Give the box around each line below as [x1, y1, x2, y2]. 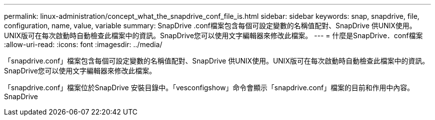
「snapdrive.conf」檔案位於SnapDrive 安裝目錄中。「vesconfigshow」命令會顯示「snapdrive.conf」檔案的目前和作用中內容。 [4, 83, 414, 92]
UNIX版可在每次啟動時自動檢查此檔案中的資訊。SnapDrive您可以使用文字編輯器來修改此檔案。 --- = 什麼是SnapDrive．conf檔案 [4, 31, 423, 40]
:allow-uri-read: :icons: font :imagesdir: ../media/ [4, 40, 162, 49]
